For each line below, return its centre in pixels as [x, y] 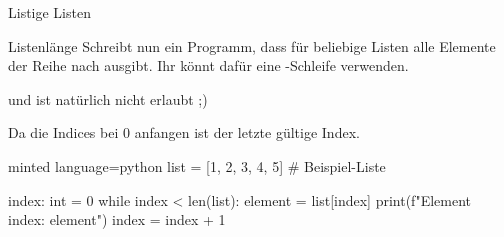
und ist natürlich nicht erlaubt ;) [108, 98]
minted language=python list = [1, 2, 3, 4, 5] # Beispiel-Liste [197, 165]
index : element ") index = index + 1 [117, 219]
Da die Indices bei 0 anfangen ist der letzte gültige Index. [184, 132]
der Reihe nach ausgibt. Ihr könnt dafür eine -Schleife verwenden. [208, 65]
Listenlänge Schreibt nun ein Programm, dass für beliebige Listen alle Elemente [252, 45]
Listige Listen [49, 12]
